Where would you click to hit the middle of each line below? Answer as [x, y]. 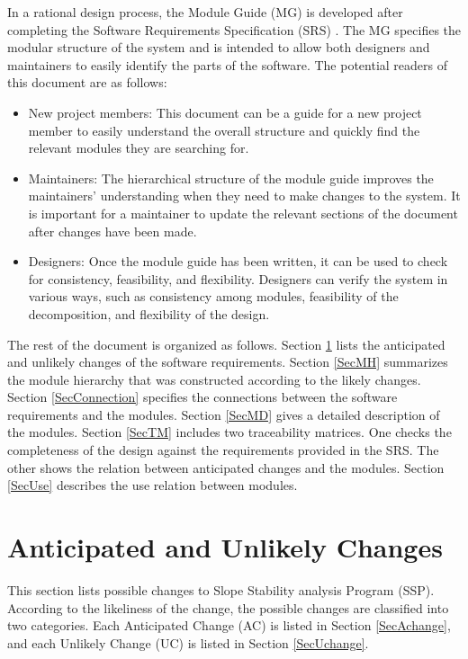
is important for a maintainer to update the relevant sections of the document [243, 213]
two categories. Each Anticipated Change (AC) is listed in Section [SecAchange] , [229, 625]
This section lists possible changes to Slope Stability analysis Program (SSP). [221, 589]
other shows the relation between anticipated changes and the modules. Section [226, 467]
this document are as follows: [87, 82]
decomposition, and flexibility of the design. [149, 313]
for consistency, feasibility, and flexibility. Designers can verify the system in [238, 278]
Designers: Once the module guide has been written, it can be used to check [238, 261]
